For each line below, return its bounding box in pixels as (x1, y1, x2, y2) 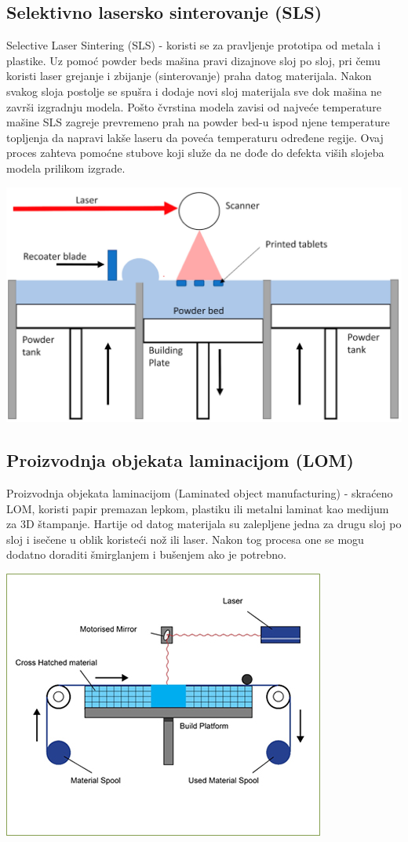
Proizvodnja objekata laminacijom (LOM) (6, 448, 354, 472)
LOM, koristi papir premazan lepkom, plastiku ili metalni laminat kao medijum (6, 500, 389, 516)
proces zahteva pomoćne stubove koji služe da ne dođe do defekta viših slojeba (6, 144, 384, 161)
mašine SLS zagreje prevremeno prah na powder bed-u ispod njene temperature (6, 114, 390, 130)
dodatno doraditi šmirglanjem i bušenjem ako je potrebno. (6, 546, 286, 563)
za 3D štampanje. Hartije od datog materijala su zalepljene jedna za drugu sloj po (6, 516, 402, 532)
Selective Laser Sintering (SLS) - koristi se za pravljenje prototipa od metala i (6, 37, 381, 53)
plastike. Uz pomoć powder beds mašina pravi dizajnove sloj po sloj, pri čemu (6, 52, 381, 68)
